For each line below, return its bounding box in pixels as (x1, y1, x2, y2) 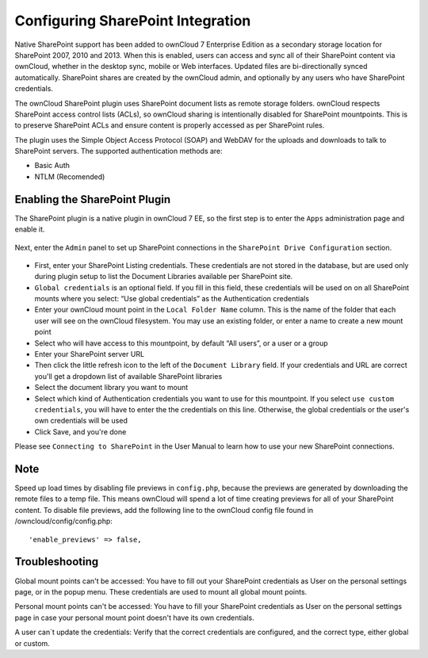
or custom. (14, 638, 51, 648)
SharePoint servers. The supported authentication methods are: (14, 147, 224, 156)
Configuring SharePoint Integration (14, 12, 251, 29)
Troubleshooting (14, 555, 99, 568)
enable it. (14, 224, 45, 234)
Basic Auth (34, 161, 71, 170)
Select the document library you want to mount (34, 383, 189, 392)
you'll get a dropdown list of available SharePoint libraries (34, 371, 223, 381)
